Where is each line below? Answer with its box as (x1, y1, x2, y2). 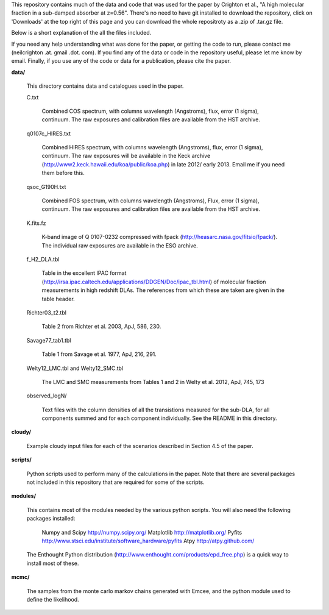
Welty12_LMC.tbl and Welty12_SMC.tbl (26, 364, 124, 372)
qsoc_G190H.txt (26, 183, 66, 190)
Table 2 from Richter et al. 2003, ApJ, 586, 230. (41, 323, 161, 330)
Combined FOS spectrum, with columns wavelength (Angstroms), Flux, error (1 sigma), (41, 197, 260, 204)
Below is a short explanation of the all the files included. (11, 29, 152, 37)
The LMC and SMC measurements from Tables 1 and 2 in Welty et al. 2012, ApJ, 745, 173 (41, 378, 264, 385)
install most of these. (26, 560, 79, 567)
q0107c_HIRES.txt (26, 130, 71, 137)
